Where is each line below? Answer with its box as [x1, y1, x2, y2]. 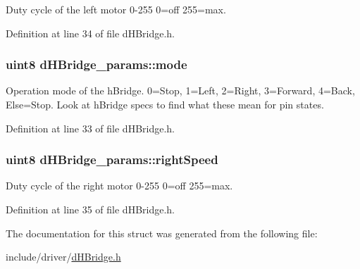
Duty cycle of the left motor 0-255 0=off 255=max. [6, 2, 226, 16]
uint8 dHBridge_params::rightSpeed [6, 151, 218, 168]
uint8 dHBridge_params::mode [6, 56, 187, 73]
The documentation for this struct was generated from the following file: [6, 225, 318, 240]
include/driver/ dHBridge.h [6, 249, 121, 264]
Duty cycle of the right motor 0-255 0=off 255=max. [6, 178, 233, 193]
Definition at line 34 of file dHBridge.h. [6, 25, 175, 40]
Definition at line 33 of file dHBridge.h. [6, 120, 175, 135]
